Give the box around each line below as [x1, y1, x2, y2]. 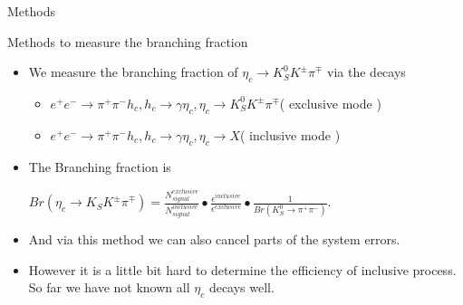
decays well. [208, 278, 275, 297]
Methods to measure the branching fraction [7, 32, 248, 51]
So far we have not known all [28, 278, 190, 297]
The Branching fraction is [28, 157, 171, 176]
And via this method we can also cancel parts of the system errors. [28, 229, 400, 248]
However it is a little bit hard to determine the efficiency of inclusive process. [28, 260, 457, 279]
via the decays [327, 62, 406, 81]
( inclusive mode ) [240, 125, 341, 144]
